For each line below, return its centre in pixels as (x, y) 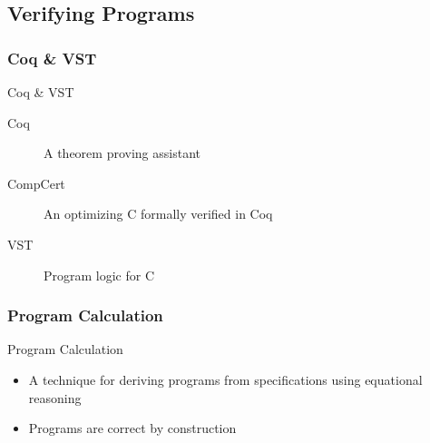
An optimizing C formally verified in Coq (158, 214)
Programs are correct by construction (132, 428)
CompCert (36, 183)
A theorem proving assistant (122, 153)
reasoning (55, 397)
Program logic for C (99, 275)
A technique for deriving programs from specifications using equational (225, 379)
